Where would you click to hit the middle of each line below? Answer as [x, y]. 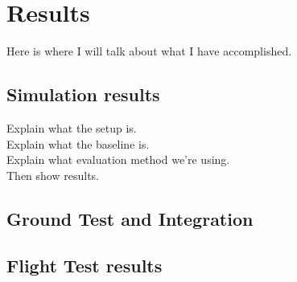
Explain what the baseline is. [78, 143]
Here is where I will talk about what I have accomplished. [149, 51]
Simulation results [83, 94]
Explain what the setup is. [72, 127]
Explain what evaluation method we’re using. [118, 159]
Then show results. [53, 175]
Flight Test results [85, 266]
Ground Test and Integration [130, 218]
